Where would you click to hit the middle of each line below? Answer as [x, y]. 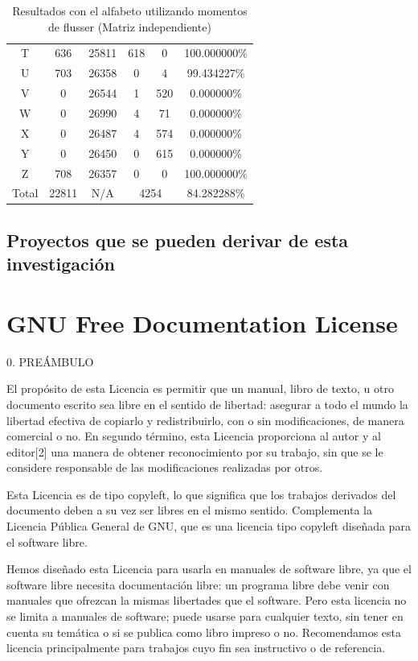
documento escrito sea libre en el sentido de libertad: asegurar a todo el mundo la [207, 404]
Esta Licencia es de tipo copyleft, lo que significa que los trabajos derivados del [201, 494]
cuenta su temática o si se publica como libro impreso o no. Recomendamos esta [204, 632]
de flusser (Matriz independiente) [130, 26]
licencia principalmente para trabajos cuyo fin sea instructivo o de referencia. [196, 648]
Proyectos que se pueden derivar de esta [178, 240]
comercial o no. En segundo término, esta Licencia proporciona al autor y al [194, 436]
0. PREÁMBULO [50, 361]
